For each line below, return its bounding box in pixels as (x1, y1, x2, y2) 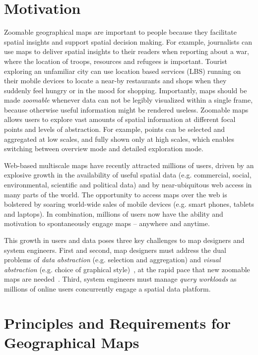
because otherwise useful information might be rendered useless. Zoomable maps (4, 104, 249, 115)
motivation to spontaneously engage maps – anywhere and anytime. (4, 218, 210, 229)
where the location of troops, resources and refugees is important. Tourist (4, 56, 227, 66)
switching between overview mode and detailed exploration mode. (4, 143, 203, 154)
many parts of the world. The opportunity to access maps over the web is (4, 189, 227, 199)
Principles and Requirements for (4, 312, 231, 333)
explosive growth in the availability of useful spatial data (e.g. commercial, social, (4, 170, 252, 180)
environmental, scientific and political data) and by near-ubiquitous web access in (4, 179, 252, 190)
